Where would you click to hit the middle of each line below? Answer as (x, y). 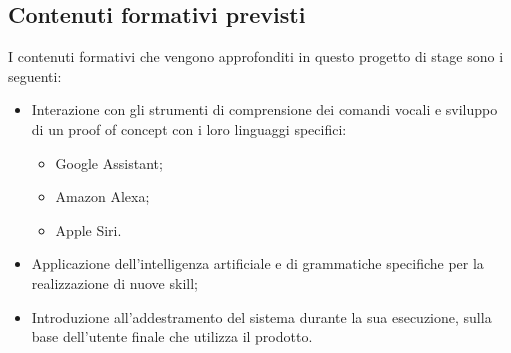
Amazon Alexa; (102, 196)
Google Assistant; (109, 162)
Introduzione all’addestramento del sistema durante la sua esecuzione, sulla (261, 316)
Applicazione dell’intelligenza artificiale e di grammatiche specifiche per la (257, 263)
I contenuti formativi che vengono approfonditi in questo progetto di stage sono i (256, 56)
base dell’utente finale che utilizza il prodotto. (172, 336)
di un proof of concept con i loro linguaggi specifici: (189, 128)
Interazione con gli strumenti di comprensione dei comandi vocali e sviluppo (264, 109)
